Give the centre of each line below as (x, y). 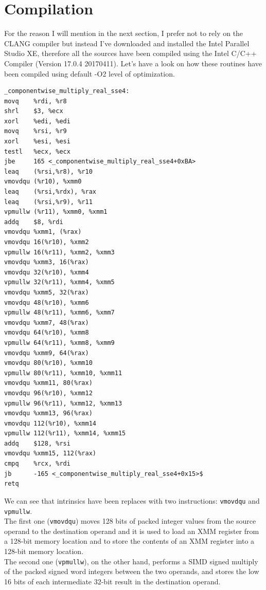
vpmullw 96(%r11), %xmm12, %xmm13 (63, 403)
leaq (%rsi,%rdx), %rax (50, 192)
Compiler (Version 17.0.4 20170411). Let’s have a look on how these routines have (133, 63)
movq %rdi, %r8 (36, 101)
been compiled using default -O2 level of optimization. (90, 73)
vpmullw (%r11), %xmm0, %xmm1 (56, 212)
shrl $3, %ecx (34, 111)
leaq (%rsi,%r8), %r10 (48, 171)
